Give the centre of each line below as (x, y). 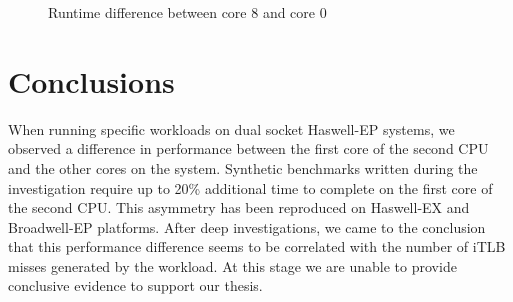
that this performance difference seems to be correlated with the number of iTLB (257, 246)
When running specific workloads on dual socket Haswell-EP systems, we (231, 128)
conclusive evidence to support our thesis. (135, 285)
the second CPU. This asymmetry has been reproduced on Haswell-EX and (239, 207)
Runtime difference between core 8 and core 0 (187, 12)
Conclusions (91, 80)
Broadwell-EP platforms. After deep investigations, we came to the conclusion (247, 226)
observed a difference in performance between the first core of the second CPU (248, 148)
